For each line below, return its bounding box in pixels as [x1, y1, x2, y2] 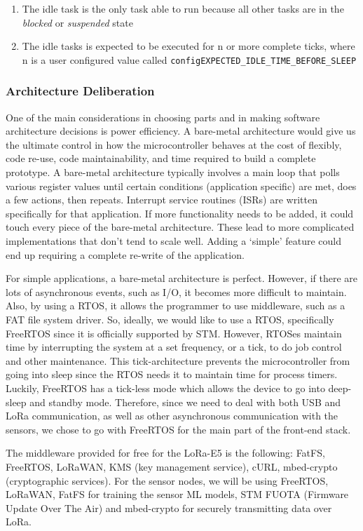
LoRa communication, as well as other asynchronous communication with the [6, 408, 338, 423]
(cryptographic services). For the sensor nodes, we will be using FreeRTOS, [6, 473, 329, 488]
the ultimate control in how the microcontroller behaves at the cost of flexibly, [6, 137, 342, 152]
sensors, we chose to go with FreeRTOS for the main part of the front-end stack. [6, 422, 351, 436]
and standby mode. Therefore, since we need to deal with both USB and [29, 394, 341, 409]
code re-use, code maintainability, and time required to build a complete [6, 151, 316, 166]
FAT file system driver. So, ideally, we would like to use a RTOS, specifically [6, 311, 334, 326]
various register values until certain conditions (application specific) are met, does [6, 178, 357, 193]
